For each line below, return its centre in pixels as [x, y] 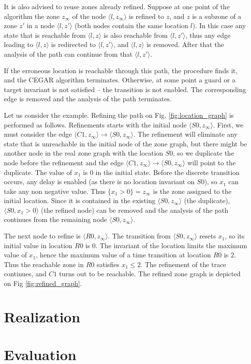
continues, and [25, 274]
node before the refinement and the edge [64, 162]
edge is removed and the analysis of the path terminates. [88, 99]
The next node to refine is [42, 236]
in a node [41, 25]
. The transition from [139, 236]
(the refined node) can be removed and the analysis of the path [134, 210]
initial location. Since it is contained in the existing [80, 200]
